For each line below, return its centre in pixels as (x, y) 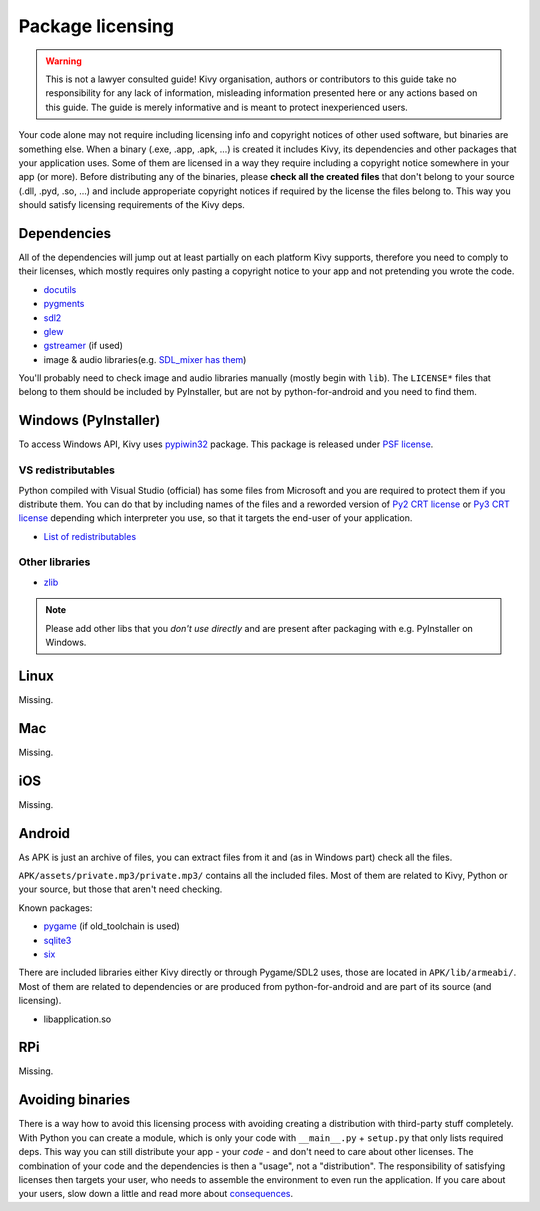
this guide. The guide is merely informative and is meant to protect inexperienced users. (227, 107)
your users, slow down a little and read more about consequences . (156, 1194)
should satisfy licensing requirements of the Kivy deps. (131, 205)
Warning (63, 61)
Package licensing (96, 26)
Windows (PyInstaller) (89, 420)
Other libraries (54, 562)
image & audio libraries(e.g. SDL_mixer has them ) (145, 359)
